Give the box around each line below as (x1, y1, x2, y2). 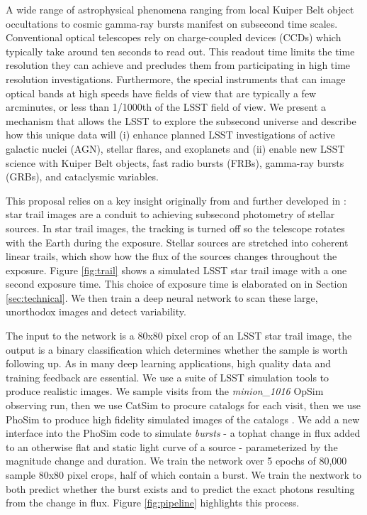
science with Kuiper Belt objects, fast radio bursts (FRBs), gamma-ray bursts (6, 155, 344, 170)
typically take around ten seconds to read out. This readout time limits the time (6, 43, 355, 58)
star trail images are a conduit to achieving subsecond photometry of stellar (6, 207, 335, 222)
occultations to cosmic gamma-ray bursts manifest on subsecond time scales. (6, 16, 338, 31)
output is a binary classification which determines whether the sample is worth (6, 342, 348, 357)
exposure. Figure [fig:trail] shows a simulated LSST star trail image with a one (6, 262, 347, 277)
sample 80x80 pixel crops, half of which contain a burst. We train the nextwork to (6, 467, 362, 482)
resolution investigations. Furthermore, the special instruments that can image (6, 71, 346, 86)
